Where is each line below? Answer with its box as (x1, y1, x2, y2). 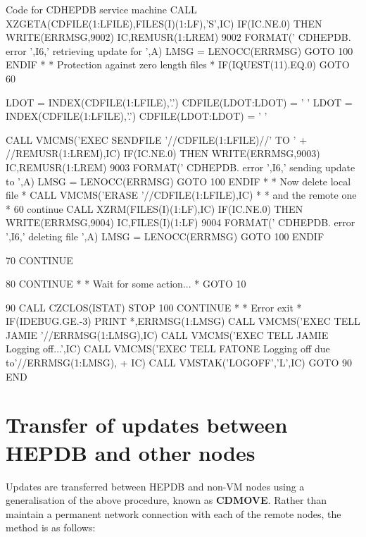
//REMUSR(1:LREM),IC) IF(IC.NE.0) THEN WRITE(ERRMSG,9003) (6, 146, 320, 161)
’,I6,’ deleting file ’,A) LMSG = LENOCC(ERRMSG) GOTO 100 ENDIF (6, 228, 324, 243)
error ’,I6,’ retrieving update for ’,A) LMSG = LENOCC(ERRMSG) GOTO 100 (6, 43, 353, 58)
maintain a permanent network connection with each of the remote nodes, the (6, 506, 341, 521)
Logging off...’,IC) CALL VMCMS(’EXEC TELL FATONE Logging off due (6, 341, 330, 356)
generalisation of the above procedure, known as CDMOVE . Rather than (6, 493, 327, 507)
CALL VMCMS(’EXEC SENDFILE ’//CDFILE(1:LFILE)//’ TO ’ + (6, 132, 308, 147)
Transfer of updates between (6, 410, 288, 439)
